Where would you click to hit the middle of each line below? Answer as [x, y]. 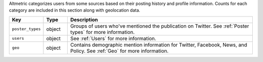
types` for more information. [103, 32]
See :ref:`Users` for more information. [113, 38]
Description [84, 19]
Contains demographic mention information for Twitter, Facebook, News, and [159, 45]
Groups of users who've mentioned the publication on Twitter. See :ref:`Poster [160, 26]
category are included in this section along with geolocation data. [75, 10]
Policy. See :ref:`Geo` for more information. [120, 51]
